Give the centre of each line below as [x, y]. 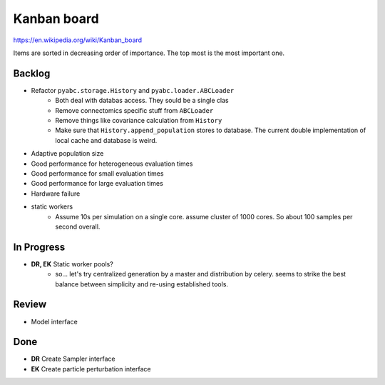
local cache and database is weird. [106, 140]
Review [30, 305]
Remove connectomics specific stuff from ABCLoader [134, 110]
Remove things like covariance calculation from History [139, 121]
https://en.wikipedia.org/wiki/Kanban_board [78, 40]
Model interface [54, 321]
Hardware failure [56, 194]
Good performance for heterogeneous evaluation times [112, 164]
